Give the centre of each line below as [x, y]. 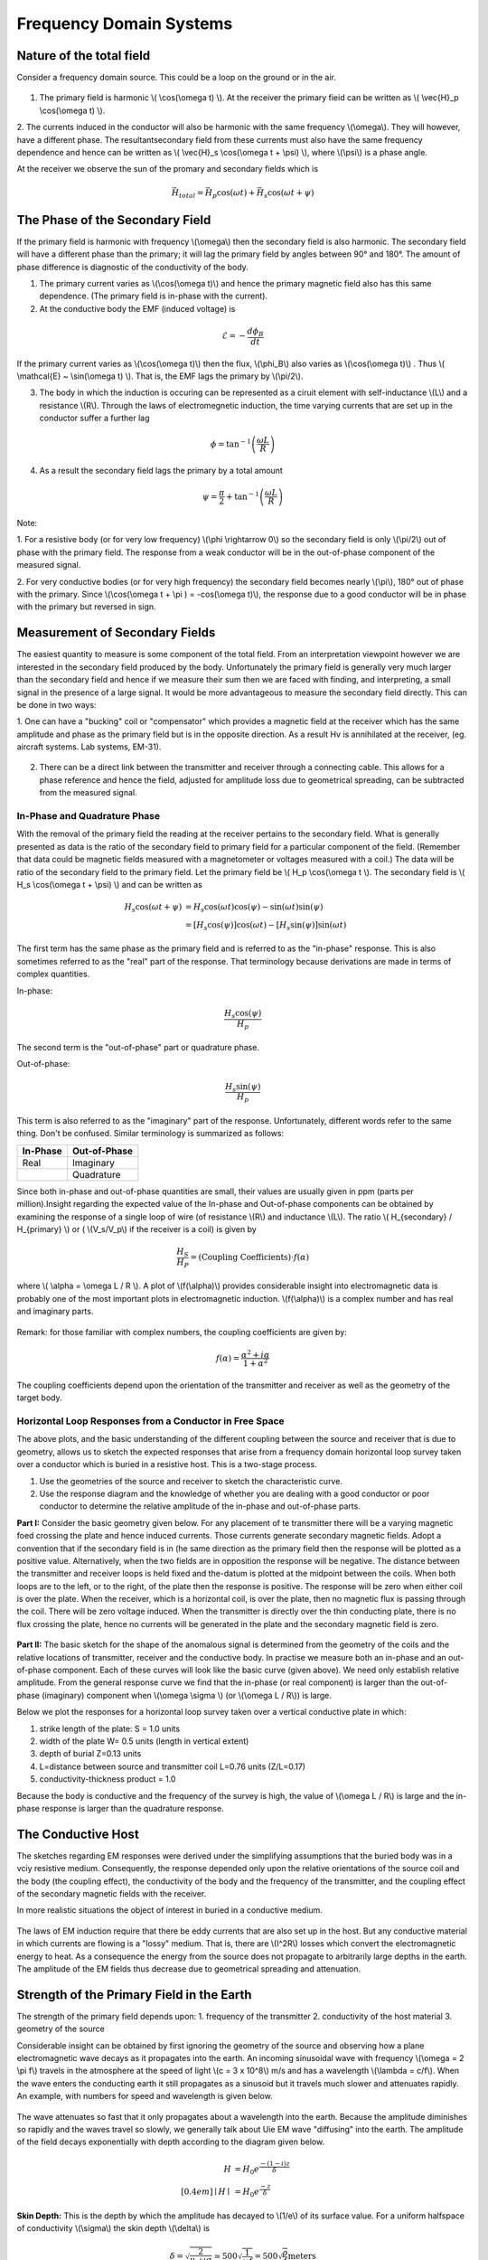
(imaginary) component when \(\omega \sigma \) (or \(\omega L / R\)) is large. [187, 1695]
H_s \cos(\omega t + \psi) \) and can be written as [109, 884]
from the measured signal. [88, 793]
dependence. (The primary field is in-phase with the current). [154, 296]
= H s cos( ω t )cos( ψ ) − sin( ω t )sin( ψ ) [254, 908]
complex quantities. [53, 974]
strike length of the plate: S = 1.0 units [110, 1728]
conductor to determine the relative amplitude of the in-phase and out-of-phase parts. [200, 1506]
